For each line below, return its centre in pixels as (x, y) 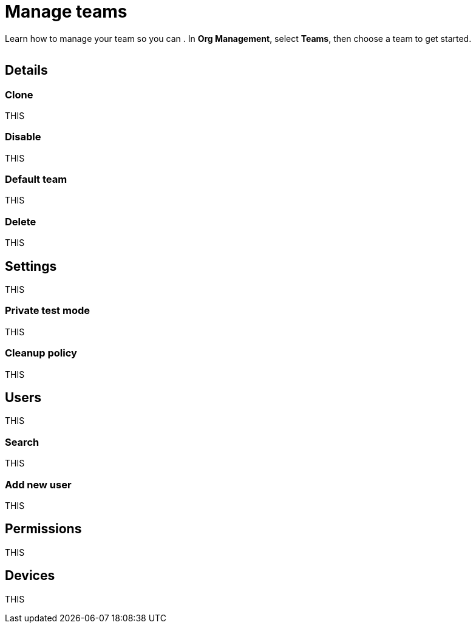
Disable (23, 137)
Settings (31, 266)
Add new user (38, 484)
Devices (30, 576)
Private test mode (47, 311)
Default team (36, 179)
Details (26, 70)
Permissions (43, 529)
